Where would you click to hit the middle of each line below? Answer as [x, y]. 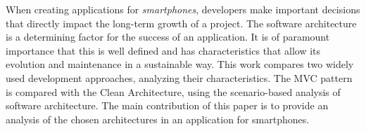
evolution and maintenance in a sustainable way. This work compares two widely [180, 64]
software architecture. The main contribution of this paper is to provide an [167, 105]
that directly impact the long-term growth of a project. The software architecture [181, 23]
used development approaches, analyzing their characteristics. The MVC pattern [179, 77]
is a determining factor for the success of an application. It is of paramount [168, 37]
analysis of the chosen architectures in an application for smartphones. [158, 119]
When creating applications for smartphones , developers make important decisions [183, 9]
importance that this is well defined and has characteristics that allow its [163, 50]
